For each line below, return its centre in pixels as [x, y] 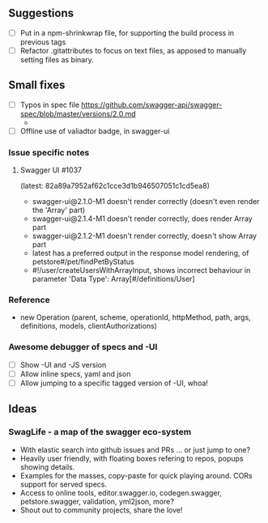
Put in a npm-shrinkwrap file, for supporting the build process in [127, 32]
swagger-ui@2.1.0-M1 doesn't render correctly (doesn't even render [146, 202]
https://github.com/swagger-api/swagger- [151, 104]
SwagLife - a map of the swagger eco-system [100, 432]
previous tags [43, 42]
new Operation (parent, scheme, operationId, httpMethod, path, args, [135, 317]
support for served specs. [64, 484]
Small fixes [37, 85]
